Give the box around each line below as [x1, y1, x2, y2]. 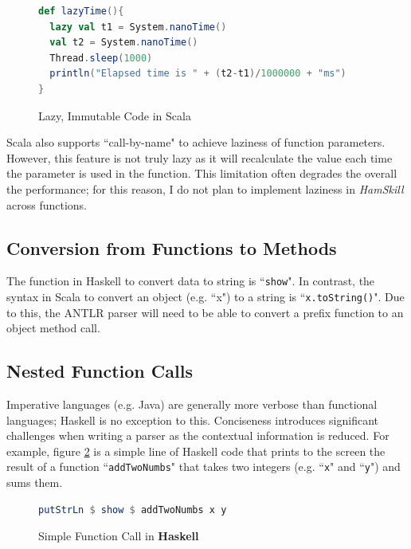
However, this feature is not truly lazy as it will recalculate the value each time [6, 149, 393, 166]
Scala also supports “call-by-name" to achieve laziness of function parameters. [6, 134, 386, 151]
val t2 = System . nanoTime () [49, 37, 198, 49]
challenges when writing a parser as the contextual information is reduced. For [6, 427, 389, 444]
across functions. [6, 196, 87, 213]
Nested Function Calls [6, 359, 193, 383]
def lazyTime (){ [38, 6, 124, 17]
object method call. [6, 320, 100, 336]
